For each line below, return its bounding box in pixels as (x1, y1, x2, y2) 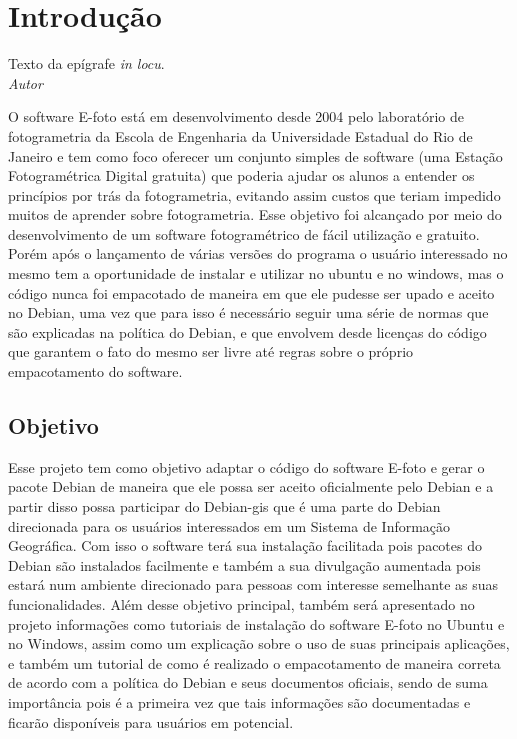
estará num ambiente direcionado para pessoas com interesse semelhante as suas (8, 574, 499, 595)
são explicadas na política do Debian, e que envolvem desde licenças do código (8, 321, 487, 342)
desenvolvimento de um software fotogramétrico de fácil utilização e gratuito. (8, 223, 480, 244)
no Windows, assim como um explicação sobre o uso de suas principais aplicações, (8, 633, 510, 654)
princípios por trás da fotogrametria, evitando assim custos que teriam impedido (8, 184, 501, 205)
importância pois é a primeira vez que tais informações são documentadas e (8, 691, 471, 712)
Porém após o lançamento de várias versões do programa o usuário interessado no (8, 243, 508, 264)
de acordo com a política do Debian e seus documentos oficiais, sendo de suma (8, 672, 488, 693)
